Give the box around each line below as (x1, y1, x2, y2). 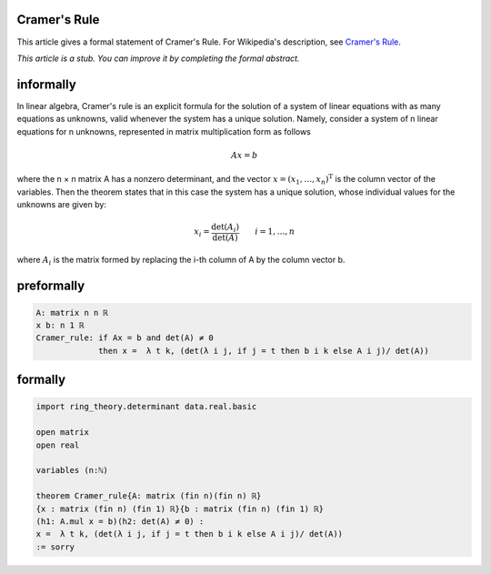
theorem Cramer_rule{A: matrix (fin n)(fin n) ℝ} (35, 491, 262, 501)
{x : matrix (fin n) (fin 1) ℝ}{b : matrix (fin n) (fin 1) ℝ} (35, 503, 325, 514)
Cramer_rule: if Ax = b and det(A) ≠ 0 (35, 333, 214, 343)
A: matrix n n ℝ (35, 307, 109, 317)
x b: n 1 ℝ (35, 320, 85, 331)
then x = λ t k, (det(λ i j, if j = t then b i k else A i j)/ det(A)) (98, 346, 429, 356)
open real (35, 439, 80, 450)
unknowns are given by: (16, 198, 106, 209)
